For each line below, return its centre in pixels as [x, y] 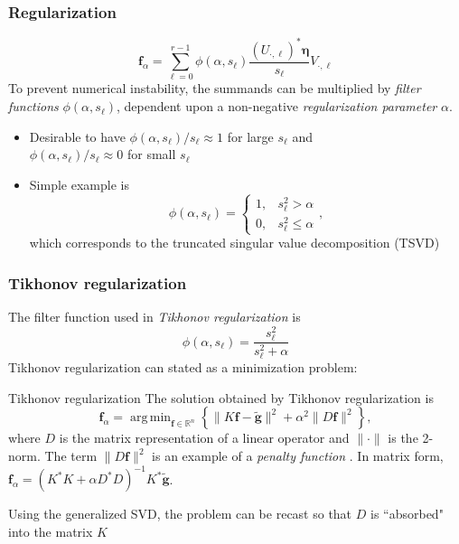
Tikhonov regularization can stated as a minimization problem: [183, 367]
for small [151, 154]
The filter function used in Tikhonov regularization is [155, 317]
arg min [150, 418]
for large [250, 136]
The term [71, 456]
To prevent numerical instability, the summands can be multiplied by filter [215, 88]
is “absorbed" [407, 514]
